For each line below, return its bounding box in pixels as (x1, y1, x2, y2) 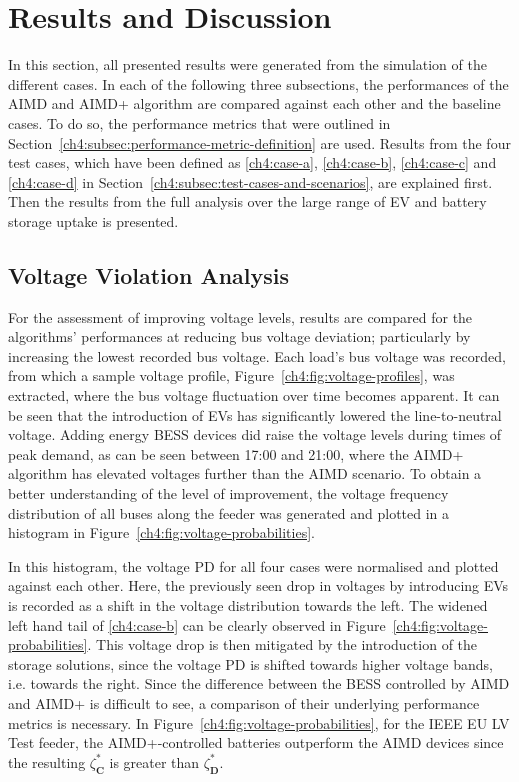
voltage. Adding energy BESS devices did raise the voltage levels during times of (8, 424, 502, 445)
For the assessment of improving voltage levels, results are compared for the (8, 306, 473, 327)
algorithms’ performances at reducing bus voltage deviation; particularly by (8, 326, 471, 347)
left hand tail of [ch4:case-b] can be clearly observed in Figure (8, 614, 386, 635)
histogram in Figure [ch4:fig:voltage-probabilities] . (8, 522, 315, 543)
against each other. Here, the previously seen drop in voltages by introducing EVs (8, 575, 509, 596)
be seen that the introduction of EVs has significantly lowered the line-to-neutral (8, 404, 502, 425)
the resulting (8, 751, 86, 772)
